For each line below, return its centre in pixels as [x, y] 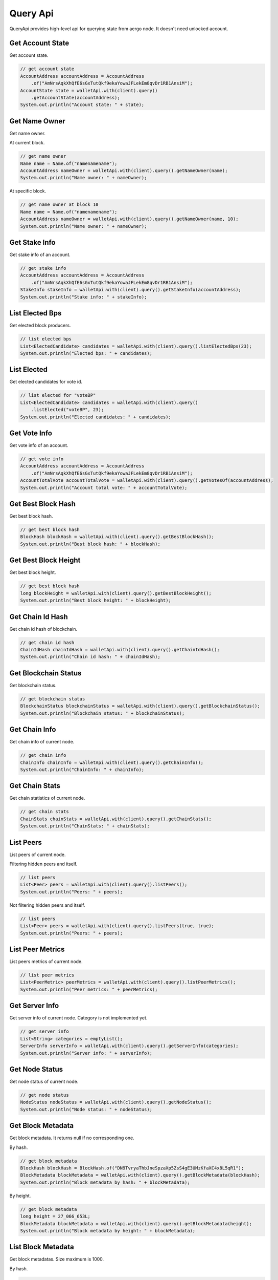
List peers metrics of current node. [46, 962]
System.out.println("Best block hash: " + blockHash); [90, 544]
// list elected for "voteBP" [58, 395]
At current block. [27, 143]
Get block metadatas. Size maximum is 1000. [57, 1259]
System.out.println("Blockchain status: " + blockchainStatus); [102, 713]
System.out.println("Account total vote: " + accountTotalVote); [104, 487]
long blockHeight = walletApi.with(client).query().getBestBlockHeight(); [116, 593]
